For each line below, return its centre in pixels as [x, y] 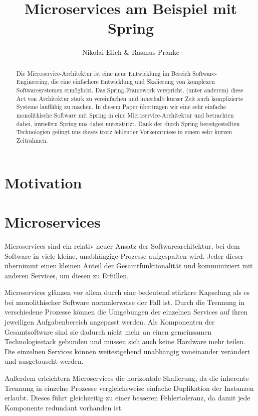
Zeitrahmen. [32, 140]
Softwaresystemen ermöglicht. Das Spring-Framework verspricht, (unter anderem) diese [130, 90]
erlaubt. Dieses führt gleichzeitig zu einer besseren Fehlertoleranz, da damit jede [127, 398]
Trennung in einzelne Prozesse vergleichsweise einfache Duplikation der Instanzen [129, 388]
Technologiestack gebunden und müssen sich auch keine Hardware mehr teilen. [125, 341]
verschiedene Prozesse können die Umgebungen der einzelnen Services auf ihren [126, 312]
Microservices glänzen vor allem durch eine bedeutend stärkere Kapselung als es [127, 292]
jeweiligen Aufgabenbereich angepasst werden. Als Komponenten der [110, 322]
